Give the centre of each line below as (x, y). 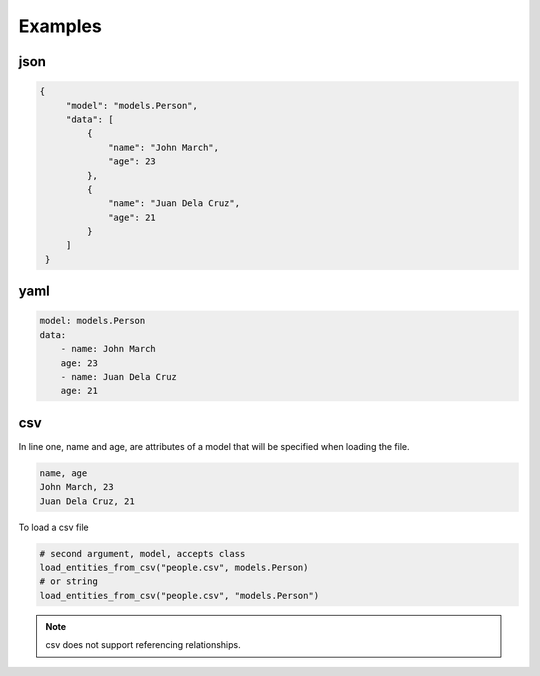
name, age (63, 473)
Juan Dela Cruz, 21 (87, 501)
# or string (69, 581)
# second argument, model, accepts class (142, 553)
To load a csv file (53, 527)
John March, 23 (76, 487)
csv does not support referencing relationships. (143, 645)
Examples (60, 26)
